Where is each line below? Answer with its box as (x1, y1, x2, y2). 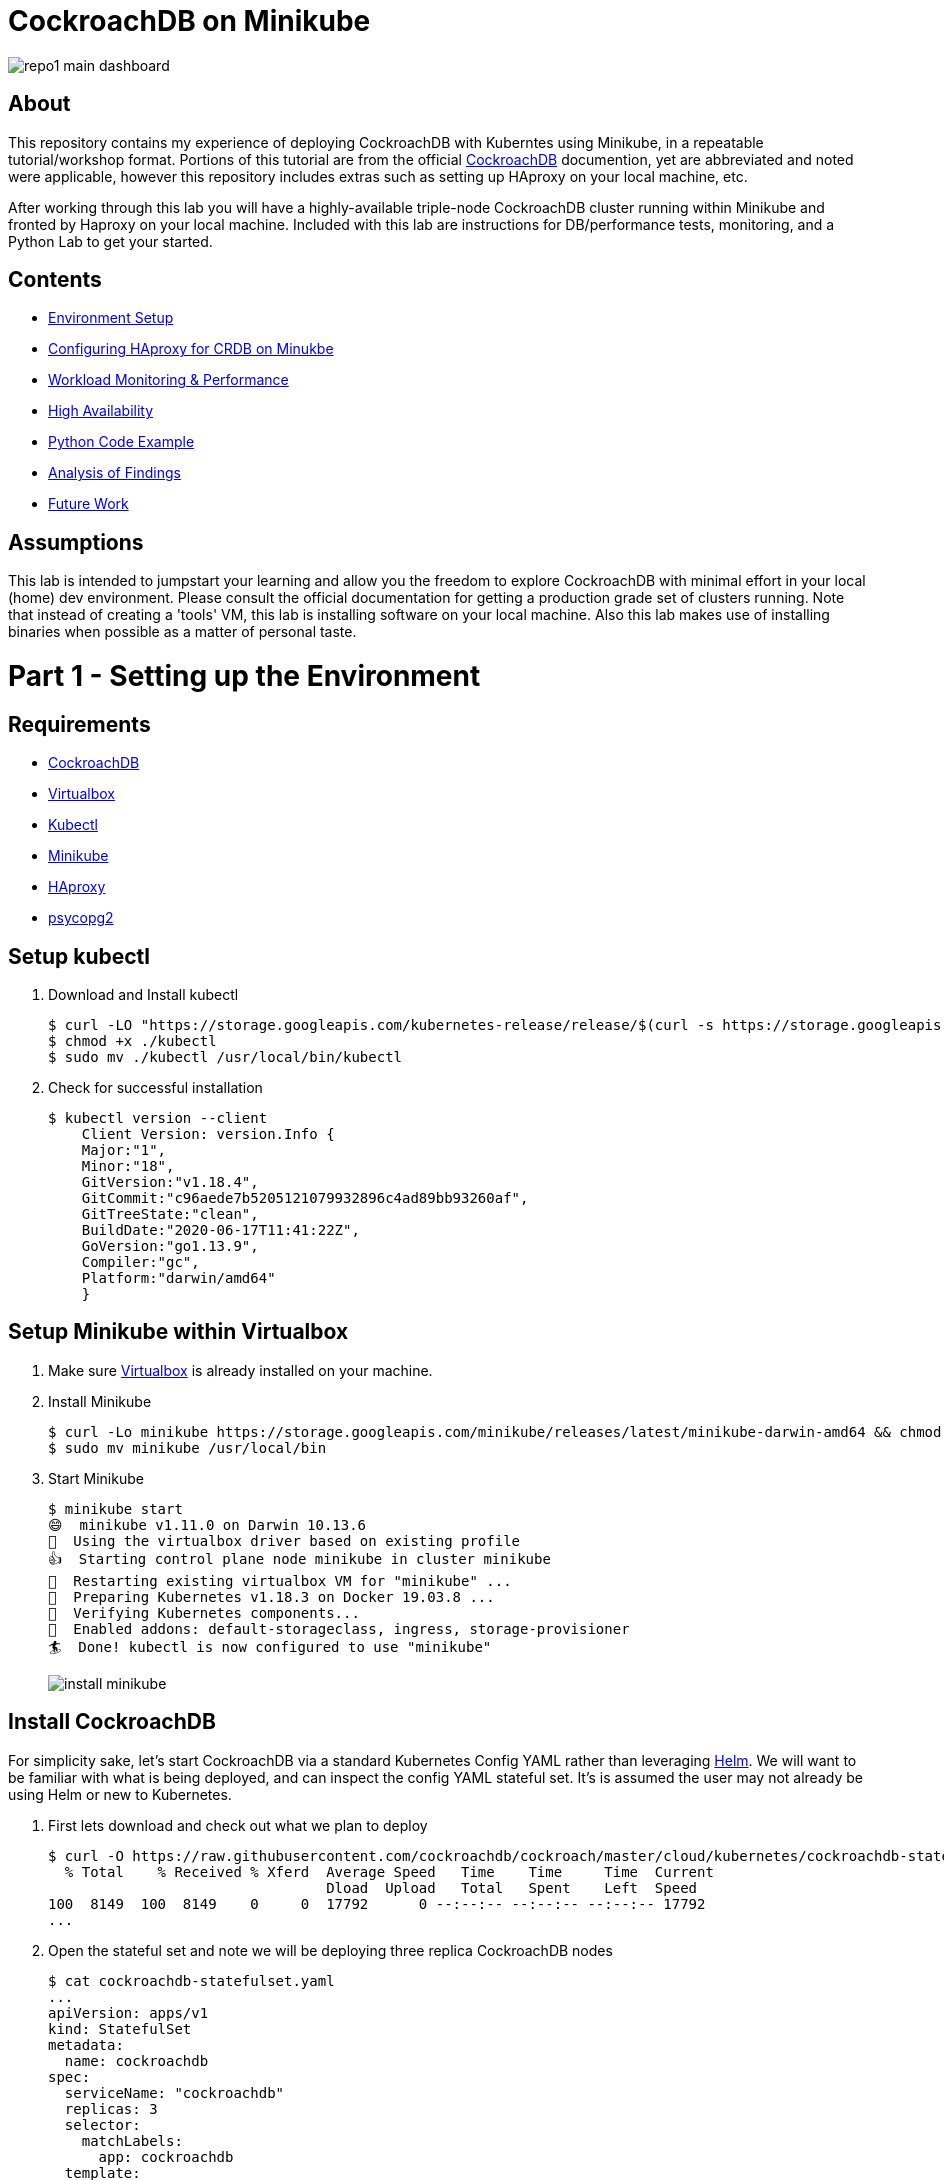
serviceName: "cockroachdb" (64, 2084, 285, 2101)
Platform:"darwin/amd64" (81, 1270, 276, 1287)
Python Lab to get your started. (8, 232, 213, 250)
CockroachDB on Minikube (8, 4, 371, 38)
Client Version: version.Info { (81, 1126, 335, 1143)
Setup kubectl (8, 943, 151, 969)
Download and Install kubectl (48, 986, 239, 1004)
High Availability (48, 402, 154, 420)
